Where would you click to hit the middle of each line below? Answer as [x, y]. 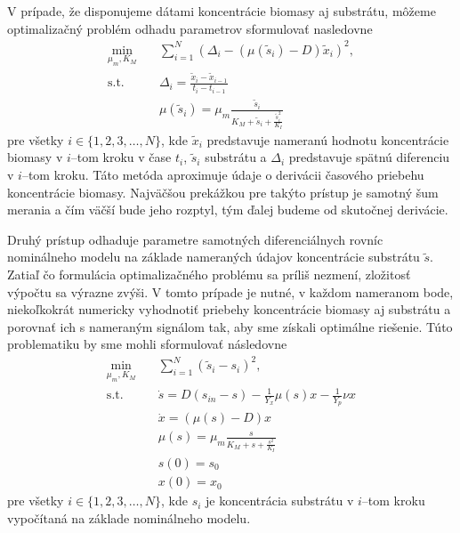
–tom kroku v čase [121, 157]
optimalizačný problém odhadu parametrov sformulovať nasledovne [190, 28]
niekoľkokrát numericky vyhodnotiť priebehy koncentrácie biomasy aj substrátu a [229, 309]
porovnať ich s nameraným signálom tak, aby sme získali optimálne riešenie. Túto [230, 326]
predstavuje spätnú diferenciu [369, 157]
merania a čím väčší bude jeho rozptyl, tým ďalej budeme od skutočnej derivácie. [228, 210]
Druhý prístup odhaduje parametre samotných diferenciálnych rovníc [195, 239]
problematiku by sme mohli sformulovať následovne [147, 344]
